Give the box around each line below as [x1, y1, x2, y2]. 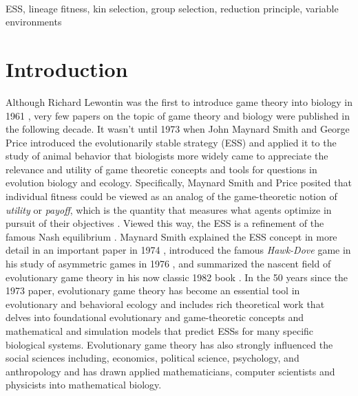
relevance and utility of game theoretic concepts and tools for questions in [6, 162, 317, 176]
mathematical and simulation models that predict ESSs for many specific [6, 324, 314, 338]
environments [6, 14, 62, 29]
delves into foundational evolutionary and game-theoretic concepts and [6, 310, 304, 324]
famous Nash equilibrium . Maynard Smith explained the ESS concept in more [6, 229, 337, 243]
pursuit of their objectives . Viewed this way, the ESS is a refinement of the [6, 216, 324, 230]
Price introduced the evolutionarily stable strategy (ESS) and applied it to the [6, 135, 337, 149]
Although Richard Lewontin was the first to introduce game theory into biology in [6, 94, 352, 109]
